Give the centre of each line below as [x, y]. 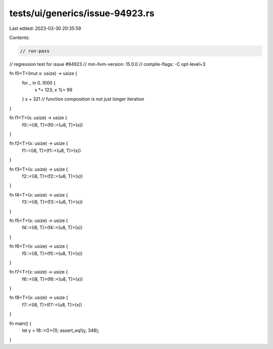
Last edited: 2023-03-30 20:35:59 [45, 28]
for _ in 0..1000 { [39, 83]
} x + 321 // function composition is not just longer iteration [83, 99]
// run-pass [35, 51]
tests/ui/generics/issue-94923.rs [82, 13]
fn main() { [20, 323]
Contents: [19, 37]
